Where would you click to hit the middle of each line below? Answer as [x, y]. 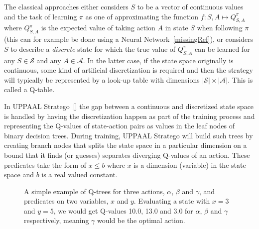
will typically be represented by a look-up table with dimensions [102, 79]
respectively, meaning [57, 220]
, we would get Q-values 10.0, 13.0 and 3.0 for [123, 210]
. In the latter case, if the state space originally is [158, 60]
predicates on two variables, [66, 201]
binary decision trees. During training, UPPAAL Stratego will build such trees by [129, 135]
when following [220, 28]
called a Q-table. [29, 89]
